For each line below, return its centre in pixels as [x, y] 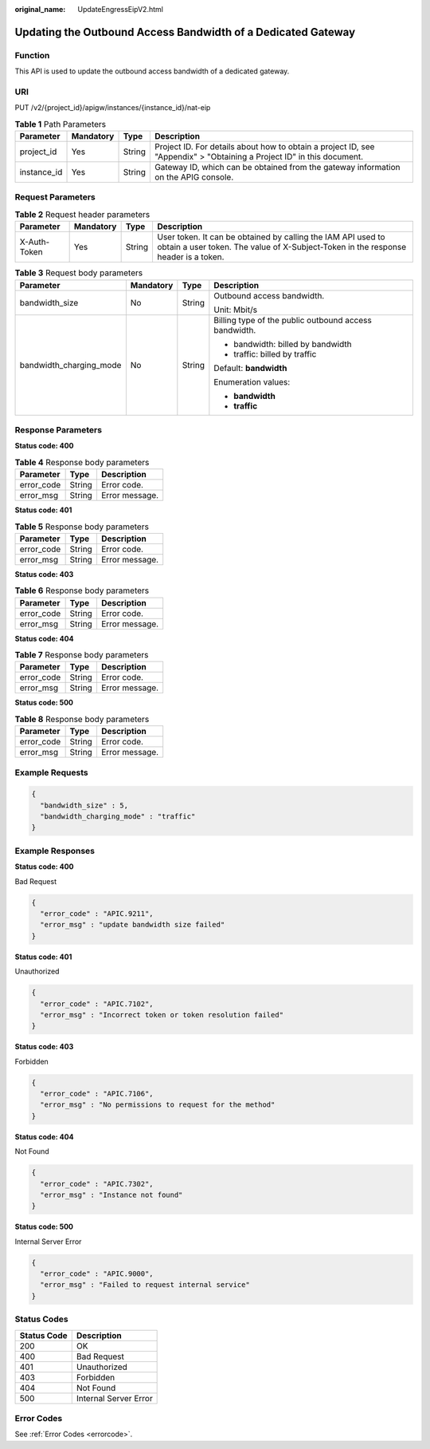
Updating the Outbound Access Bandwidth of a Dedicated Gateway [185, 32]
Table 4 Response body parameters [82, 462]
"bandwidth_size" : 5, [84, 805]
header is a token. [190, 257]
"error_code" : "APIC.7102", [97, 1004]
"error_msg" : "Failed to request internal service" [145, 1285]
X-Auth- [35, 242]
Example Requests [51, 772]
